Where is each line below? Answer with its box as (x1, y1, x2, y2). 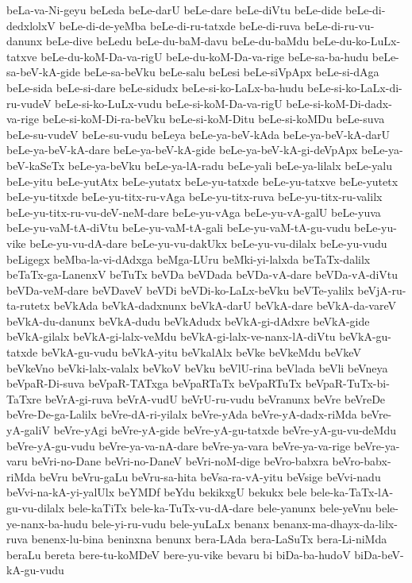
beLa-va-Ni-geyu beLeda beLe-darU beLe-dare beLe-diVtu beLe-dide (6, 2, 342, 17)
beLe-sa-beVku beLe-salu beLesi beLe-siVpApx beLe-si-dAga (83, 64, 379, 80)
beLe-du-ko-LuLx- (312, 33, 401, 49)
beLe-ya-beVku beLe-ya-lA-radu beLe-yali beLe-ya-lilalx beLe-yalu (67, 156, 392, 173)
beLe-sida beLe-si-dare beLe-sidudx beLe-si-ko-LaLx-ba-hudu (6, 79, 304, 95)
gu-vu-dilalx (6, 500, 65, 515)
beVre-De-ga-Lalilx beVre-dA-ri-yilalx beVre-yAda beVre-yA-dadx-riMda (6, 406, 357, 423)
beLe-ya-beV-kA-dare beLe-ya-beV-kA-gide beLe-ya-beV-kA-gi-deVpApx (6, 141, 358, 158)
